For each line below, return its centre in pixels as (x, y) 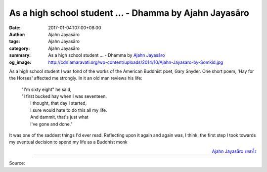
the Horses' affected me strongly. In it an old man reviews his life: (76, 78)
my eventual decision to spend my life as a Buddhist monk (68, 142)
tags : (15, 42)
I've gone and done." (51, 124)
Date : (15, 28)
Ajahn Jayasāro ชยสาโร (234, 151)
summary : (20, 55)
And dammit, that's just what (59, 117)
